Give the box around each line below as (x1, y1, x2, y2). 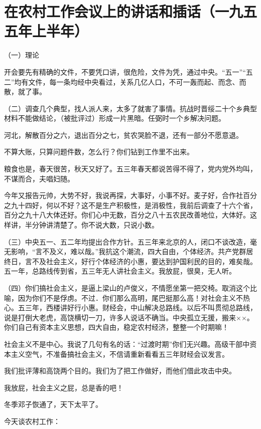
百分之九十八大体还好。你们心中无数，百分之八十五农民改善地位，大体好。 (4, 209, 250, 220)
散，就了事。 (4, 86, 46, 97)
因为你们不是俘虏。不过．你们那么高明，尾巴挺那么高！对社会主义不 (18, 292, 243, 303)
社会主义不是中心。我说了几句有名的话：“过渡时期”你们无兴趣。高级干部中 (4, 338, 250, 349)
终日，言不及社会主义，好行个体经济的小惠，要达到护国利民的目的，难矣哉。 (4, 256, 257, 266)
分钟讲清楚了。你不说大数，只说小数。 (32, 220, 159, 230)
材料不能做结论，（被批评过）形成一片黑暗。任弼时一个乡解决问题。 (4, 113, 225, 123)
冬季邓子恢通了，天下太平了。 (4, 399, 102, 409)
